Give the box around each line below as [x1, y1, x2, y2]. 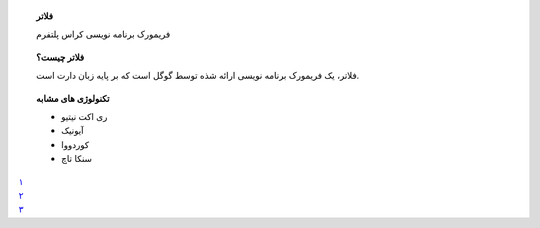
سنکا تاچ [61, 153, 93, 165]
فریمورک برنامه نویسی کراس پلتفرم [36, 28, 171, 40]
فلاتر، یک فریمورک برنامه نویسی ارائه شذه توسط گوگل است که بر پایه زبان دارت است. [36, 70, 360, 82]
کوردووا [61, 138, 90, 150]
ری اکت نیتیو [61, 110, 108, 122]
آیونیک [61, 125, 84, 137]
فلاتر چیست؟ [36, 51, 85, 63]
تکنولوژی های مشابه [36, 92, 110, 104]
